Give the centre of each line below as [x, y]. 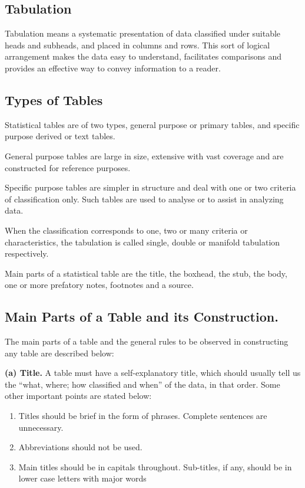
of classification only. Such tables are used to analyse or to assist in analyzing [144, 199]
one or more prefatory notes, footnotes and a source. [99, 285]
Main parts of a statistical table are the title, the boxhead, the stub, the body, [146, 273]
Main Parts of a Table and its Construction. [142, 317]
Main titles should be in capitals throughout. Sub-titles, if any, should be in [155, 466]
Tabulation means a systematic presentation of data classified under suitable [143, 33]
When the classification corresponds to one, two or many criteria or [126, 230]
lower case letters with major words [82, 478]
